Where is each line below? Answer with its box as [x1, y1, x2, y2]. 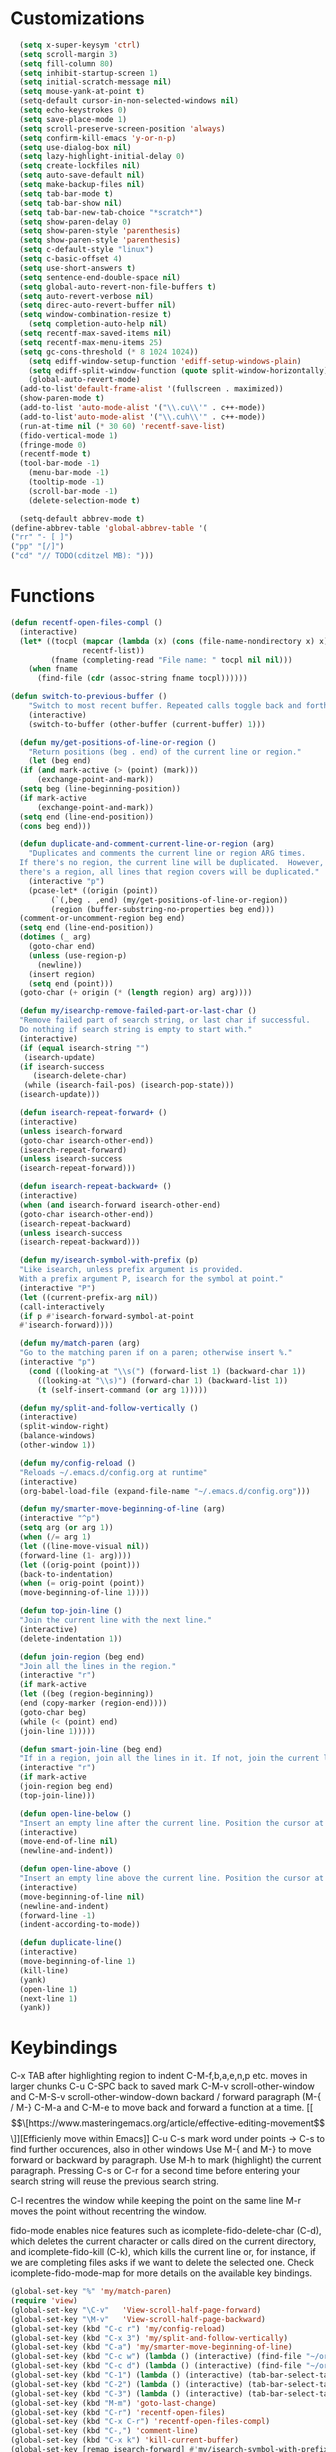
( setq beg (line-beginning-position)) [19, 784, 182, 794]
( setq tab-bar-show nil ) [19, 198, 123, 208]
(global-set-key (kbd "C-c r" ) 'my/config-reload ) [10, 2323, 226, 2334]
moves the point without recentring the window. [10, 2205, 207, 2217]
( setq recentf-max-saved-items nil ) [19, 328, 172, 339]
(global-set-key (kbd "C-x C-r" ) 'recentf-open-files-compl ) [10, 2417, 271, 2427]
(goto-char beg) [19, 1707, 87, 1717]
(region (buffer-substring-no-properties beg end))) [50, 904, 275, 914]
